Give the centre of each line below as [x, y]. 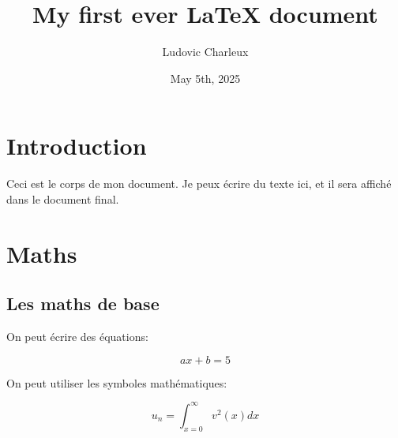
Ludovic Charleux [205, 52]
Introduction [77, 146]
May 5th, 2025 [205, 78]
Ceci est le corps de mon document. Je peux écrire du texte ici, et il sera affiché [199, 183]
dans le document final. [63, 198]
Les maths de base [83, 303]
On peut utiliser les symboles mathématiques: [117, 382]
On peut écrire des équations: [77, 337]
